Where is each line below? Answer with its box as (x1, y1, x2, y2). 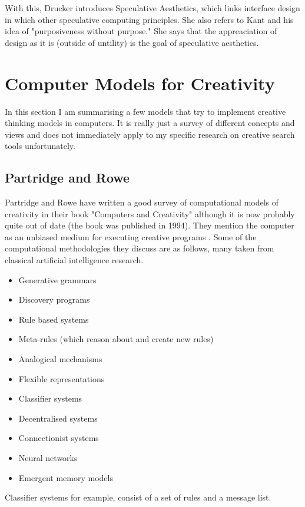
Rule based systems (18, 313, 89, 325)
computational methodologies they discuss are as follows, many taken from (5, 242, 274, 254)
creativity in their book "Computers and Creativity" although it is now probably (5, 207, 295, 220)
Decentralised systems (18, 412, 98, 424)
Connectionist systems (18, 432, 99, 444)
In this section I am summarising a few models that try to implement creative (5, 105, 286, 117)
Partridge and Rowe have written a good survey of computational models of (5, 196, 279, 208)
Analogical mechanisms (18, 353, 102, 365)
